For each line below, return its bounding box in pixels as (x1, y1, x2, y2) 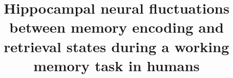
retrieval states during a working (3, 36, 230, 56)
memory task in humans (33, 55, 200, 75)
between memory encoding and (9, 17, 224, 37)
